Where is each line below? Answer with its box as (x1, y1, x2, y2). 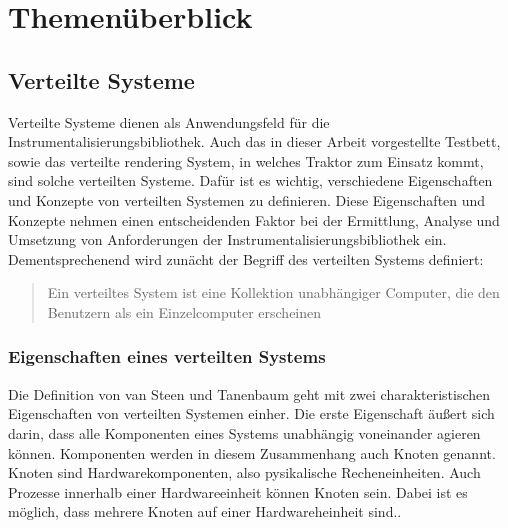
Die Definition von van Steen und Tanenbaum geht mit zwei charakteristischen (8, 383, 491, 404)
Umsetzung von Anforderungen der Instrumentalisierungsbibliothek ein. (8, 229, 447, 250)
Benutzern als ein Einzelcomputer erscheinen (47, 301, 322, 322)
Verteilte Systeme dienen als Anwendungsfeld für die (8, 111, 330, 132)
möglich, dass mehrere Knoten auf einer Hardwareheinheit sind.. (8, 501, 402, 522)
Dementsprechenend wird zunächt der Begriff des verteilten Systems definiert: (8, 248, 484, 269)
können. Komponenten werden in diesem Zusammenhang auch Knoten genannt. (8, 442, 496, 463)
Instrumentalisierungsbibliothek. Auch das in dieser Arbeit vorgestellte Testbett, (8, 131, 501, 152)
